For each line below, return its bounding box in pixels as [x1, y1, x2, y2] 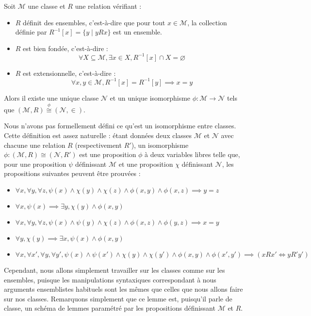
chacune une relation [4, 140, 65, 150]
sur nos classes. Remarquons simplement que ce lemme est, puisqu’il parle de [4, 293, 232, 303]
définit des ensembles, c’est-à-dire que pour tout [23, 17, 165, 27]
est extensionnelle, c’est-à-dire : [23, 68, 116, 78]
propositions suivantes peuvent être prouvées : [4, 168, 141, 178]
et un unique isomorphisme [110, 92, 191, 103]
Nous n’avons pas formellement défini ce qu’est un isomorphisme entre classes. [4, 121, 236, 131]
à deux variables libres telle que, [145, 149, 240, 159]
